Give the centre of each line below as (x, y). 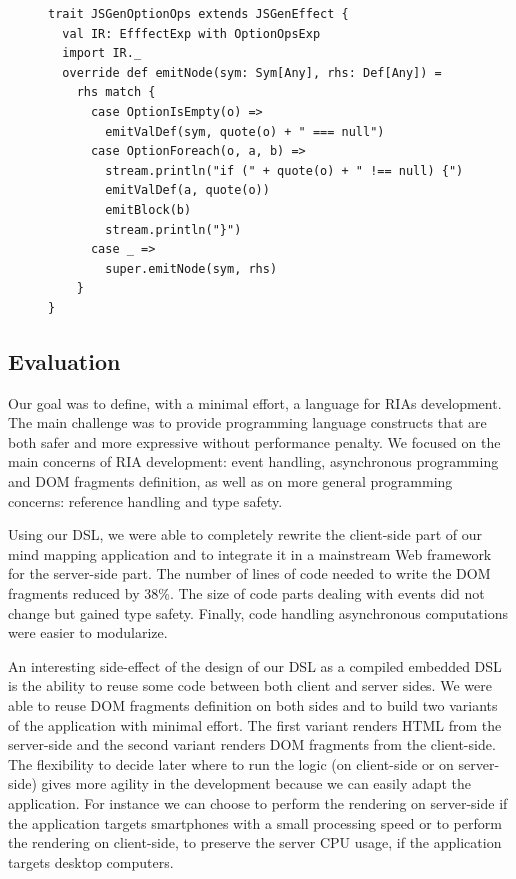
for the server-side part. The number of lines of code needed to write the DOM (249, 573)
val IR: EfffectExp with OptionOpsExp (191, 33)
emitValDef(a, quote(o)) (187, 190)
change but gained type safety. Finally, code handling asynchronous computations (258, 612)
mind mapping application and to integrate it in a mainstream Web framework (250, 553)
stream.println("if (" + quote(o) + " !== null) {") (284, 170)
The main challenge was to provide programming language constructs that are (247, 422)
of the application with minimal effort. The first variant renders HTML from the (255, 724)
